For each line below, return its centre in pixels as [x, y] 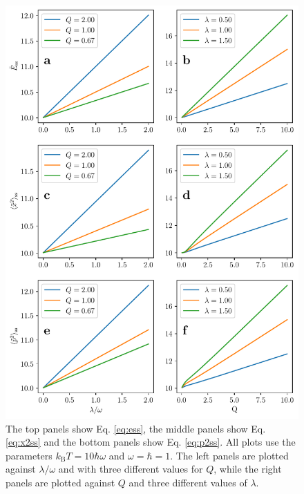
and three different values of [188, 482]
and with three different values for [131, 469]
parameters [29, 455]
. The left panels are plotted [229, 455]
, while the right [248, 469]
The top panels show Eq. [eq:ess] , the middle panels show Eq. [136, 428]
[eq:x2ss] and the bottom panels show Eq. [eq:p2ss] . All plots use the [151, 442]
